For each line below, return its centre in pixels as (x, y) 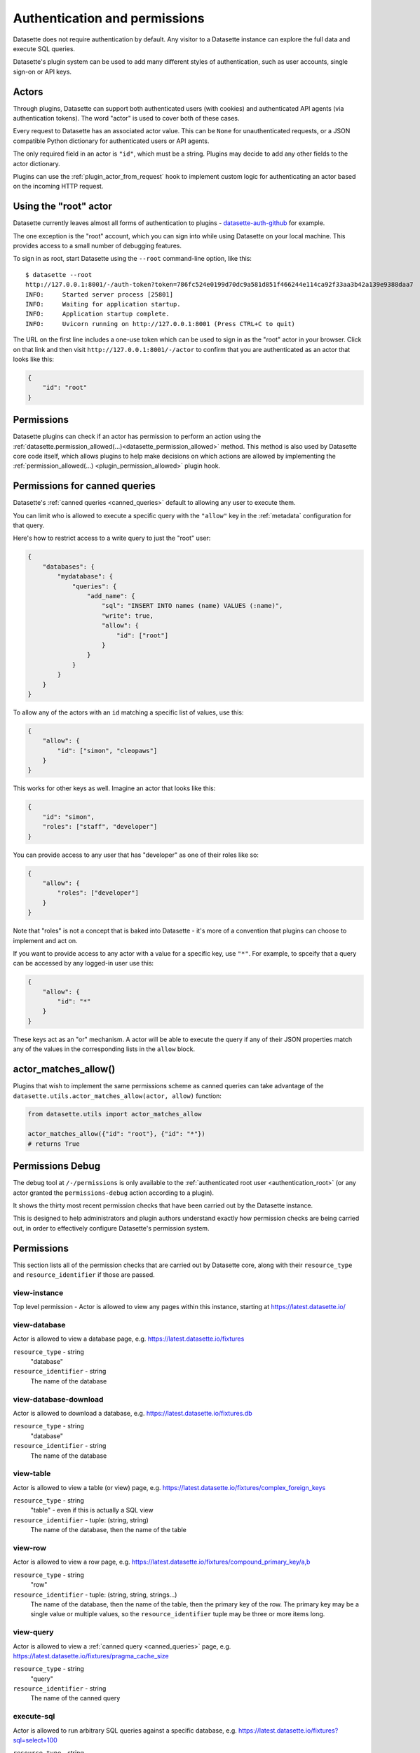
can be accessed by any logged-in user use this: (83, 963)
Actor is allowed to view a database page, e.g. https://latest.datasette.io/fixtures (129, 1339)
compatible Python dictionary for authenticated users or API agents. (111, 141)
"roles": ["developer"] (98, 893)
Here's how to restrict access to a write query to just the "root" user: (112, 538)
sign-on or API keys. (42, 72)
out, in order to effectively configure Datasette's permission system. (111, 1228)
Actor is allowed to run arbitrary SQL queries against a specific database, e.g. (125, 1730)
